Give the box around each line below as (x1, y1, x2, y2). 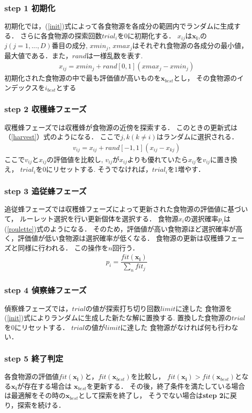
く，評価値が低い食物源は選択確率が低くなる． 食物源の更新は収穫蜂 (4, 233, 224, 243)
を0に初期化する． (117, 30, 175, 40)
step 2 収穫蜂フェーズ (4, 103, 87, 115)
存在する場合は (24, 380, 72, 391)
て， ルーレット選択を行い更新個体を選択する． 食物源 (4, 213, 179, 223)
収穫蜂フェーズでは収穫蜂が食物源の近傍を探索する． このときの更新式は (4, 122, 237, 132)
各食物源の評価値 (4, 371, 59, 381)
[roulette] (7, 223, 34, 233)
